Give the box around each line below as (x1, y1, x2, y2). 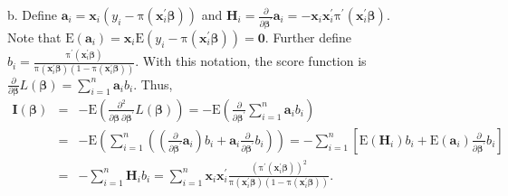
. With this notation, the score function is (135, 51, 367, 70)
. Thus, (133, 74, 173, 93)
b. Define (7, 5, 58, 23)
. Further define (264, 27, 352, 46)
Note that (7, 27, 62, 46)
